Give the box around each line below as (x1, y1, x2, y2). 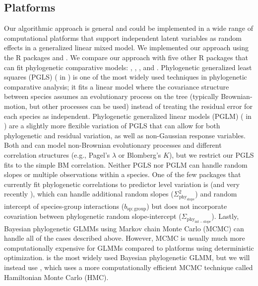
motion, (4, 100, 27, 111)
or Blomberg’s (118, 149, 161, 160)
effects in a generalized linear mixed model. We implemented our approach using (4, 42, 249, 53)
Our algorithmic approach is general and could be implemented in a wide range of (4, 23, 253, 33)
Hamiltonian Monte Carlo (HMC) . (4, 272, 109, 282)
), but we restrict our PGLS (169, 149, 254, 160)
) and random (195, 189, 237, 199)
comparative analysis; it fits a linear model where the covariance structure (4, 81, 229, 92)
